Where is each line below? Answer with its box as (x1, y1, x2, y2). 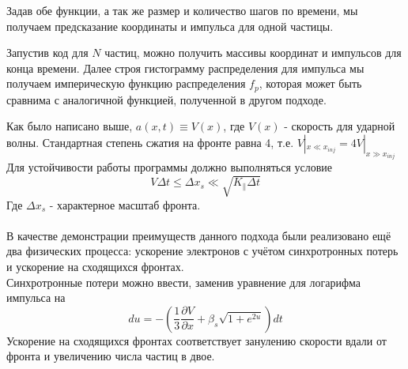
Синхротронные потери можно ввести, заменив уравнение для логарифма (6, 273, 361, 290)
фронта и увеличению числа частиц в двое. (6, 348, 215, 364)
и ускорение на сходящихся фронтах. (6, 258, 184, 274)
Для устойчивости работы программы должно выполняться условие (6, 159, 333, 175)
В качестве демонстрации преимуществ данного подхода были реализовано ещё (6, 227, 391, 243)
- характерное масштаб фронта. (49, 196, 201, 213)
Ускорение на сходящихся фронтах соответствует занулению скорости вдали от (6, 332, 387, 348)
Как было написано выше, (6, 118, 133, 134)
